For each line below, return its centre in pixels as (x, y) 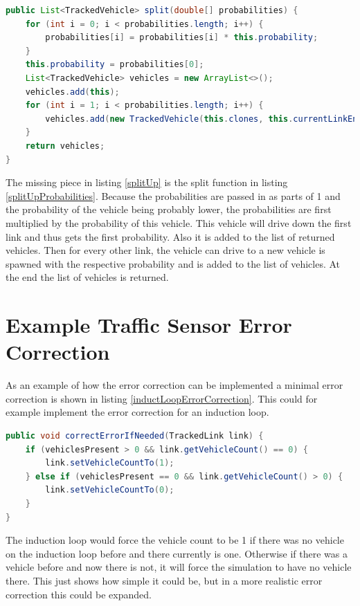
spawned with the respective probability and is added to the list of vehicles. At (173, 263)
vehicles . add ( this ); (72, 92)
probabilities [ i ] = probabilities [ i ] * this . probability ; (182, 38)
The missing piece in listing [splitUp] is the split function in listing (147, 182)
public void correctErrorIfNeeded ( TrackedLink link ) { (135, 435)
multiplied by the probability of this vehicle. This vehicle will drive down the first (179, 222)
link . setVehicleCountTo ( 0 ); (110, 490)
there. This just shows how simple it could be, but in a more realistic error (164, 580)
